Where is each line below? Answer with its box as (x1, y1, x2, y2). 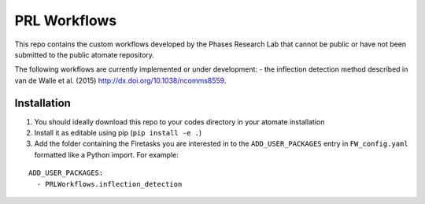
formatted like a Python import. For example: (34, 150, 179, 159)
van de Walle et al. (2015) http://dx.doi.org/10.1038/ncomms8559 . (14, 76, 227, 85)
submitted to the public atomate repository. (14, 50, 155, 59)
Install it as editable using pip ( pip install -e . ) (34, 128, 202, 138)
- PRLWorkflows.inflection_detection (36, 180, 183, 188)
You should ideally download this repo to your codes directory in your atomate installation (34, 117, 325, 126)
